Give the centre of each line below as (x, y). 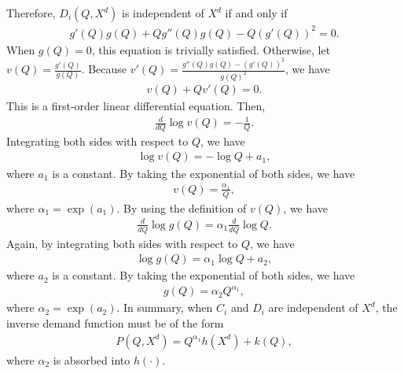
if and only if (256, 13)
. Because (104, 69)
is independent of (163, 13)
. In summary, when (165, 307)
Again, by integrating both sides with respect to (122, 243)
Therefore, (31, 13)
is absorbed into (92, 359)
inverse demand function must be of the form (115, 322)
